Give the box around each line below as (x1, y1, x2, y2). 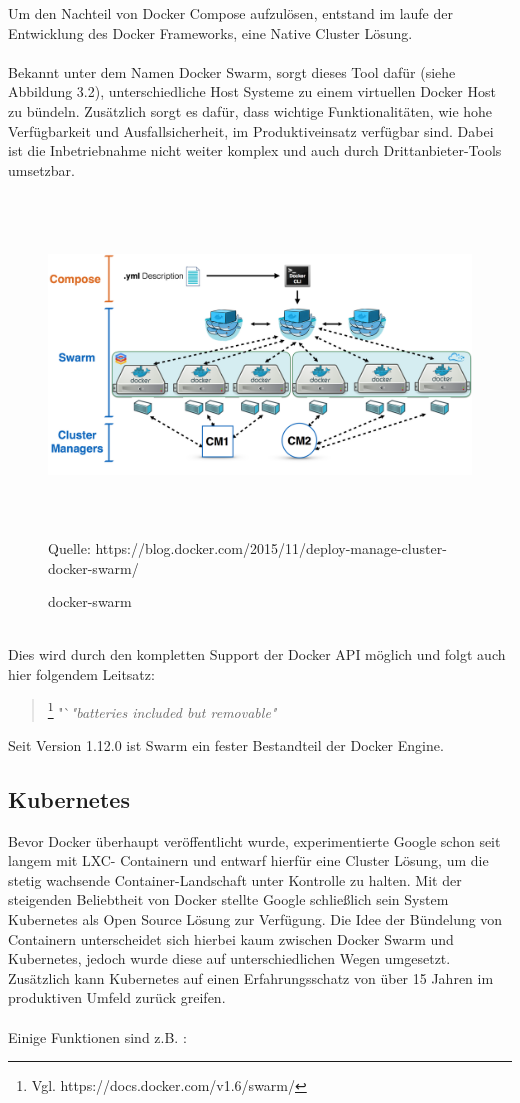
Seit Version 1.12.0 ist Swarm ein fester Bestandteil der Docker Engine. (8, 734, 444, 755)
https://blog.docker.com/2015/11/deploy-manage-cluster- (95, 538, 447, 559)
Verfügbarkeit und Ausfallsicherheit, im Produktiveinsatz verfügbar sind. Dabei (8, 120, 494, 141)
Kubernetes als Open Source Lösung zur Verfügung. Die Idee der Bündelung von (8, 909, 503, 930)
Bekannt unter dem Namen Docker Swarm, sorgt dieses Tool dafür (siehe (8, 61, 456, 82)
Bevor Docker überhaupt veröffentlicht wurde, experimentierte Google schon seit (8, 830, 501, 851)
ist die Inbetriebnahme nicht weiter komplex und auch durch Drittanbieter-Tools (8, 140, 502, 161)
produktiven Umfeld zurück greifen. (8, 987, 226, 1008)
